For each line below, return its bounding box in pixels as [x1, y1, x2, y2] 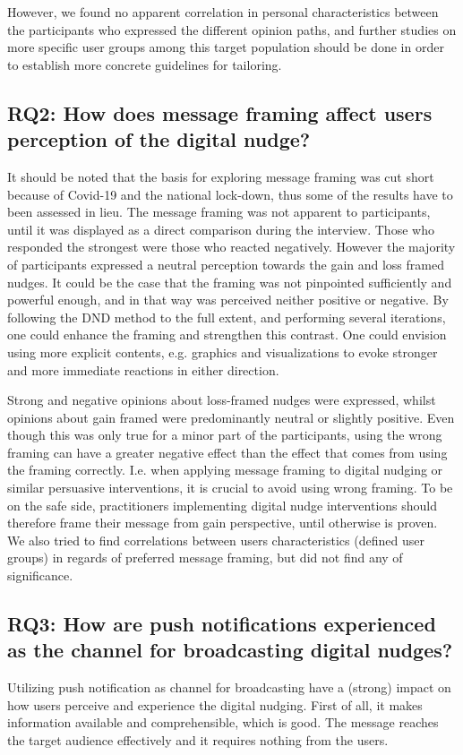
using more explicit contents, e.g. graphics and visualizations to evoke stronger [7, 342, 438, 361]
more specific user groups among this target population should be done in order [7, 38, 444, 56]
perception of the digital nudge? [7, 125, 311, 153]
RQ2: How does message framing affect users [7, 99, 433, 126]
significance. [7, 566, 73, 585]
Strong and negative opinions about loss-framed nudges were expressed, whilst [7, 390, 436, 409]
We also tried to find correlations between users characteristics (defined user [7, 530, 424, 549]
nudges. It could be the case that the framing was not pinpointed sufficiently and [7, 272, 452, 291]
